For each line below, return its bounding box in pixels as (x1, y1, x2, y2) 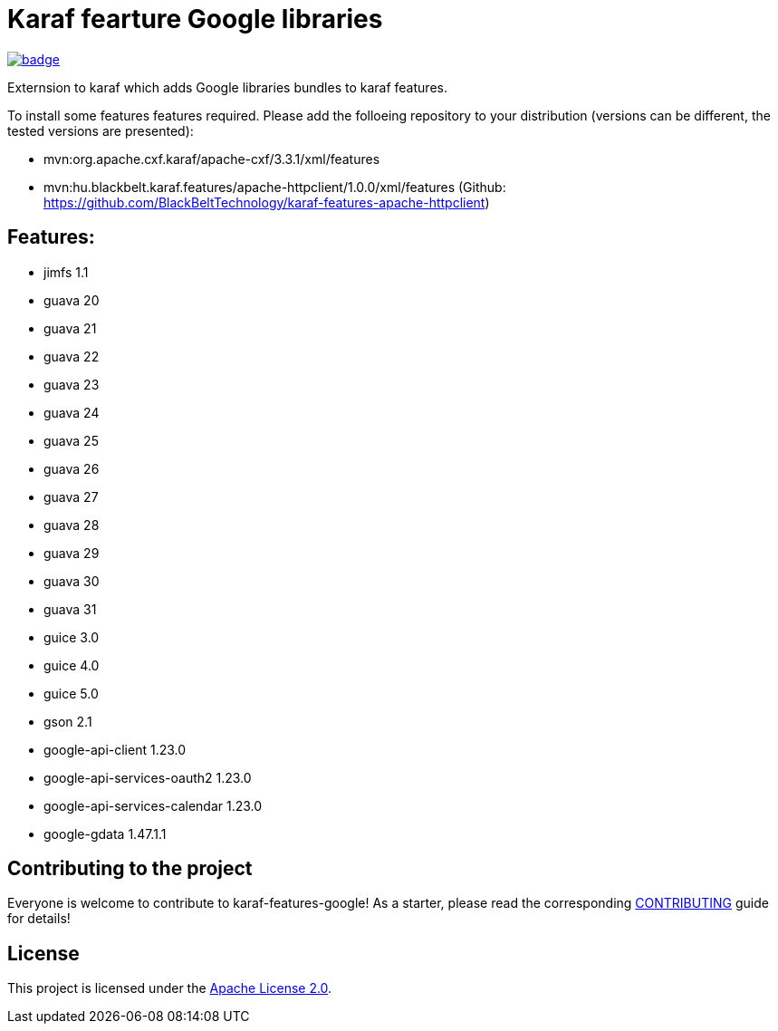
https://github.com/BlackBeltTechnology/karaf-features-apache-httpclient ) (43, 194, 490, 210)
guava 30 (43, 573, 100, 589)
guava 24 (43, 404, 100, 420)
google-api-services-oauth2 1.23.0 (43, 769, 252, 785)
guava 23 (43, 376, 100, 392)
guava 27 (43, 488, 99, 505)
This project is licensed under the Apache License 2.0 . (7, 980, 332, 997)
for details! (7, 911, 71, 927)
